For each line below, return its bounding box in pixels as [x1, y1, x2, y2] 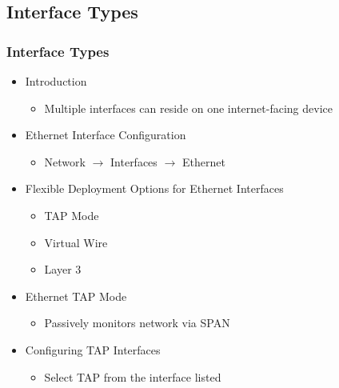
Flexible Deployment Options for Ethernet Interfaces [25, 180, 284, 197]
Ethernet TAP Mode [25, 287, 127, 304]
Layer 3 [44, 261, 82, 278]
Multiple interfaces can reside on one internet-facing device [44, 99, 333, 116]
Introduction [25, 73, 87, 89]
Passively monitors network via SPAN [44, 314, 230, 331]
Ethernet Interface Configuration [25, 126, 186, 143]
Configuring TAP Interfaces [25, 341, 161, 358]
